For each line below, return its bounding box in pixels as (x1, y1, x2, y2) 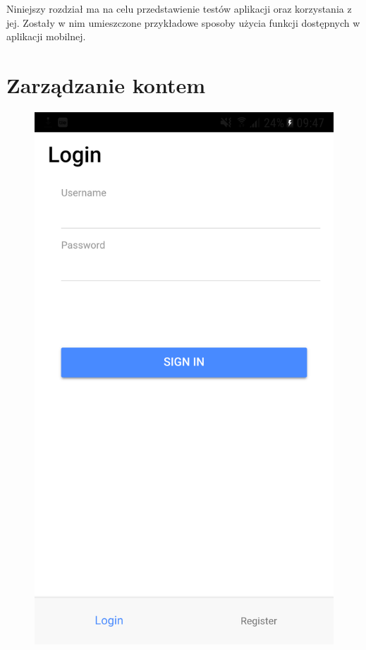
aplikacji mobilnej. (6, 29, 86, 44)
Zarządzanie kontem (6, 70, 206, 99)
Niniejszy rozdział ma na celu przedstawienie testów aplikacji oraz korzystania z (6, 1, 352, 16)
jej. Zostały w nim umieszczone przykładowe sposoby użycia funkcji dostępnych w (6, 15, 360, 30)
